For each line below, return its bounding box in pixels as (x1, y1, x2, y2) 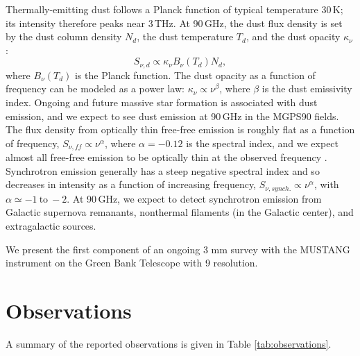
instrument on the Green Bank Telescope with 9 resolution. (6, 255, 258, 270)
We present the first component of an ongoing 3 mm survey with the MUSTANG (6, 241, 350, 256)
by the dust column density (6, 29, 122, 44)
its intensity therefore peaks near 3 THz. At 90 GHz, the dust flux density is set (6, 15, 343, 30)
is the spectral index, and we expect (186, 135, 339, 150)
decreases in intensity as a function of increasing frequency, (6, 177, 257, 192)
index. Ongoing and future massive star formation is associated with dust (6, 95, 318, 110)
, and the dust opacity (246, 29, 341, 44)
